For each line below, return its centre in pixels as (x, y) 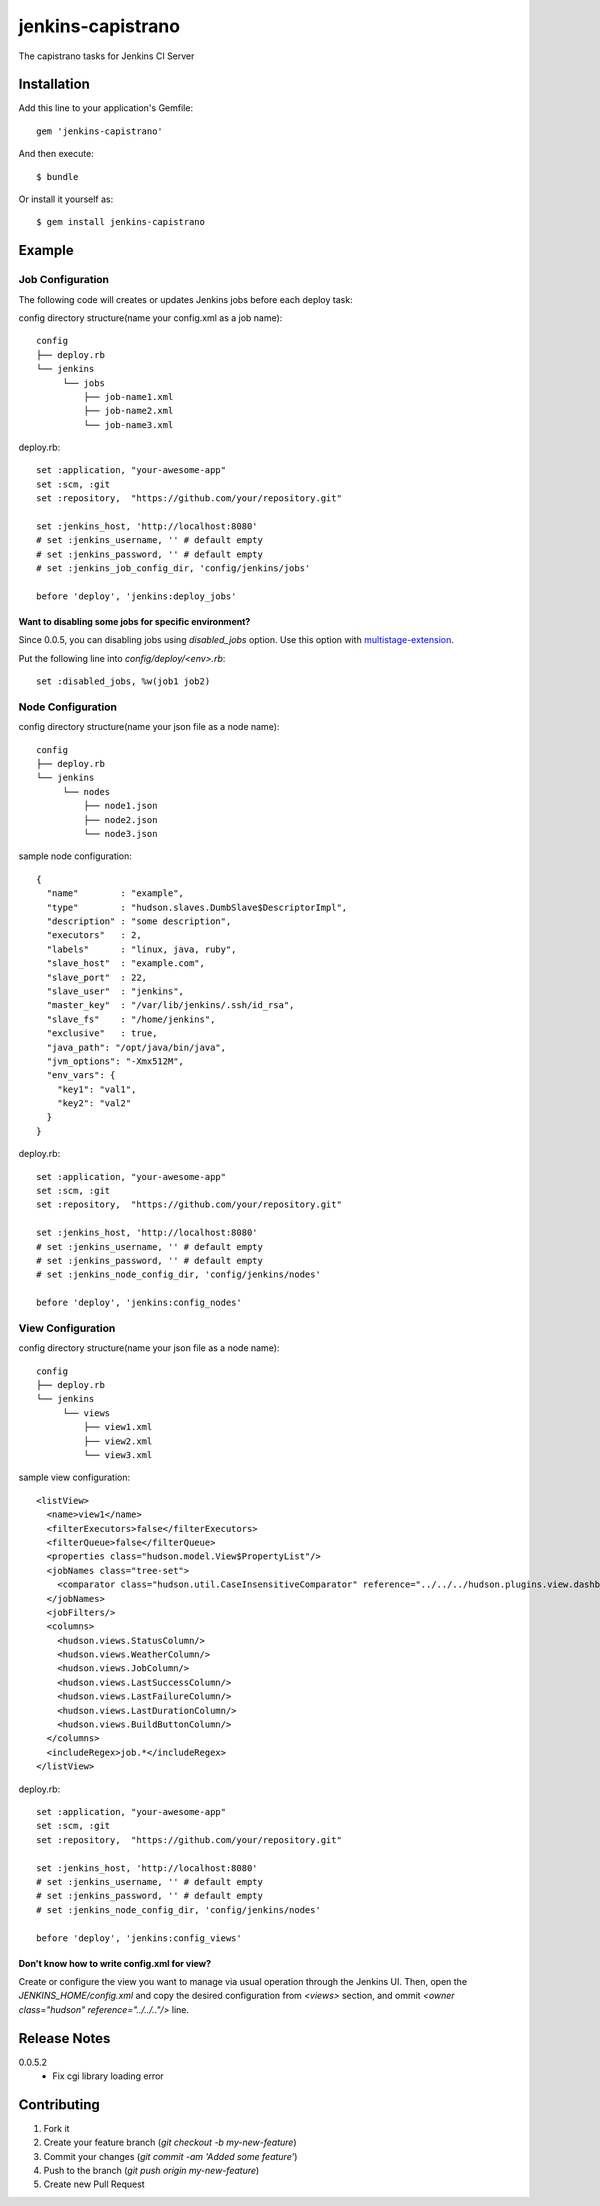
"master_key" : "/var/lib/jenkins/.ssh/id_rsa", (170, 1005)
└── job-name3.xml (128, 424)
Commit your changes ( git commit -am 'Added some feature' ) (170, 2156)
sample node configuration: (75, 856)
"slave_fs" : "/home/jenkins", (131, 1019)
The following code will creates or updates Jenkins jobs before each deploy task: (186, 299)
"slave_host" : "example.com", (125, 963)
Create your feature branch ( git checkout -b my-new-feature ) (170, 2142)
